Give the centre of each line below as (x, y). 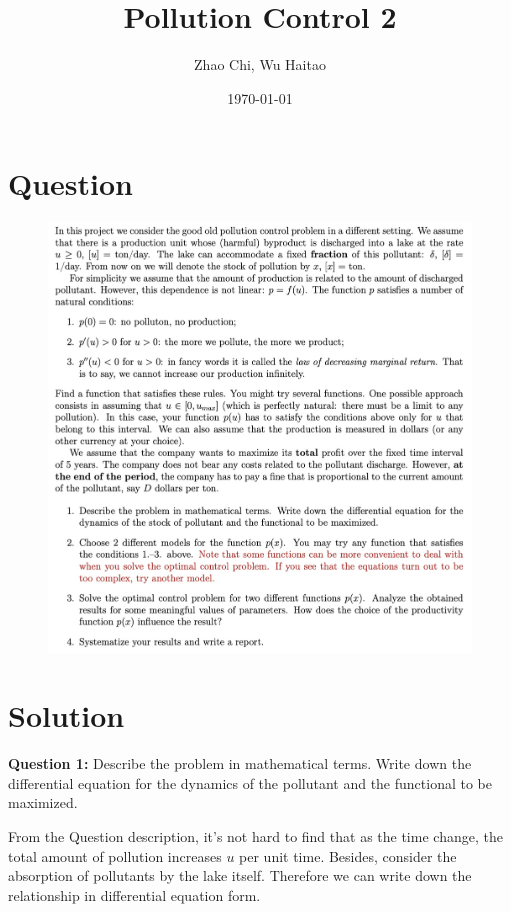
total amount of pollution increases (115, 855)
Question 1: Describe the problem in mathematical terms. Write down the (240, 763)
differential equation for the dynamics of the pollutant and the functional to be (250, 782)
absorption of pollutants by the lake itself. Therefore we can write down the (240, 875)
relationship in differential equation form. (134, 894)
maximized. (43, 802)
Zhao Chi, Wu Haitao (260, 64)
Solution (66, 715)
